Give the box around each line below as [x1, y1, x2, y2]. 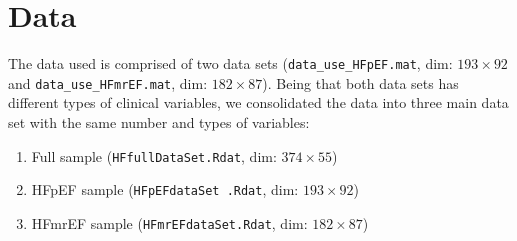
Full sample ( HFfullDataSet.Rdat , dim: [31, 145, 277, 166]
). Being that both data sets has [262, 72, 459, 93]
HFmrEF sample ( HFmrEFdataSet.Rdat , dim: [31, 212, 308, 233]
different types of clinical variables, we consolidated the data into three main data [8, 92, 509, 113]
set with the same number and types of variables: [8, 112, 310, 133]
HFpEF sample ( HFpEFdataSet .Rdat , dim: [31, 179, 299, 200]
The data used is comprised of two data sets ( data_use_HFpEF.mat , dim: [8, 53, 453, 74]
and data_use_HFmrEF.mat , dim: [8, 72, 208, 93]
